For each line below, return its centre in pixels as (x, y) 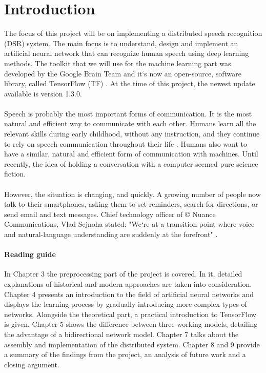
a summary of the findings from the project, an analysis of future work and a (125, 354)
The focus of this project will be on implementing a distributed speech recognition (133, 33)
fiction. (15, 174)
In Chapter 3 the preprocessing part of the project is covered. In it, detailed (123, 274)
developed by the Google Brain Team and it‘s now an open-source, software (123, 73)
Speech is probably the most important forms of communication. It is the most (128, 113)
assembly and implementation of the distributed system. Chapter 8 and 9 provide (132, 344)
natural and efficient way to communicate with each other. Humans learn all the (130, 123)
